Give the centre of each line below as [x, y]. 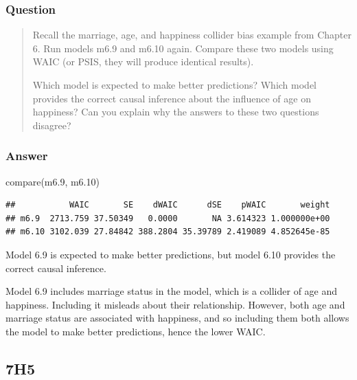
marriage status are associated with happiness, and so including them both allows [177, 318]
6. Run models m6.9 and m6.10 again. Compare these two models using [183, 48]
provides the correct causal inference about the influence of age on [172, 98]
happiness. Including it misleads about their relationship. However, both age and [175, 304]
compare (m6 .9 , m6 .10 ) [53, 181]
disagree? [52, 125]
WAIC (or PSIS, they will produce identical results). [143, 62]
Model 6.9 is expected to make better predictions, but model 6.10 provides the [171, 254]
